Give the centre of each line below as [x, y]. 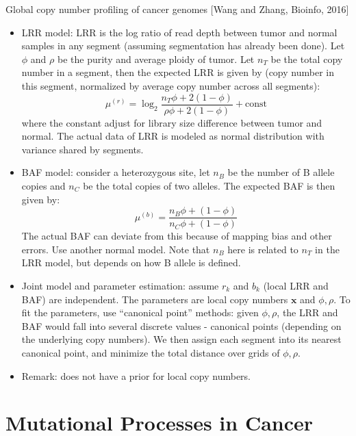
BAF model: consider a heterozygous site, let [116, 172]
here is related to [263, 249]
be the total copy [307, 59]
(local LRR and [296, 286]
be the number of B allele [281, 172]
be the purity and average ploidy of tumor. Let [156, 59]
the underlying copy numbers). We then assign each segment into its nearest [181, 339]
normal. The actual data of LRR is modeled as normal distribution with [173, 136]
